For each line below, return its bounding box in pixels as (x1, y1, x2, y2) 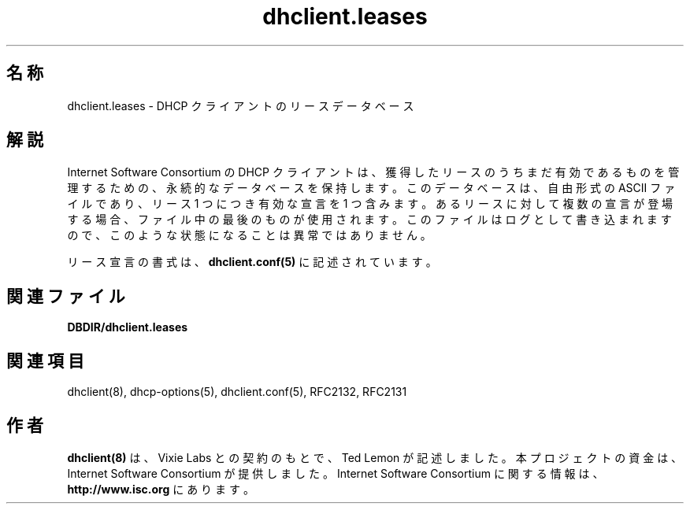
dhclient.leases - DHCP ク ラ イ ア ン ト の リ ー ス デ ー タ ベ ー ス (67, 98, 414, 113)
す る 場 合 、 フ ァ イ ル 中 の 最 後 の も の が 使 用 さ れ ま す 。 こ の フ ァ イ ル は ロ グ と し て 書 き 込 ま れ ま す (67, 213, 672, 227)
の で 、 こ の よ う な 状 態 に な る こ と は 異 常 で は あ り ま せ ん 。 (67, 228, 432, 242)
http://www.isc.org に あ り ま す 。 (67, 482, 254, 496)
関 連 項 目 (6, 350, 84, 371)
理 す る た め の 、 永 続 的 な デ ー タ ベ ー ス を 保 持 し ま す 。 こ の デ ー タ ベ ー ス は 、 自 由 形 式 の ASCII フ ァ (67, 181, 676, 195)
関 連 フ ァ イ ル (6, 286, 125, 306)
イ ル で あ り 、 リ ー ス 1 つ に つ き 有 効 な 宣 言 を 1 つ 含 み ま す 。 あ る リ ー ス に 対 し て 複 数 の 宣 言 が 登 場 (67, 197, 673, 211)
